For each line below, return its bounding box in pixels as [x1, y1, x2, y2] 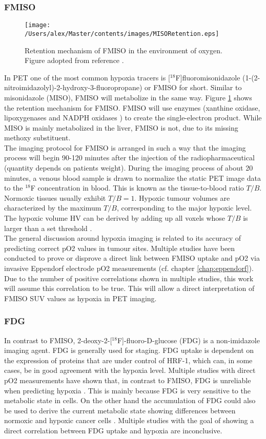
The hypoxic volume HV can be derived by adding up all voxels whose [4, 213, 226, 223]
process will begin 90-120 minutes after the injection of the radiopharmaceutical [4, 152, 255, 163]
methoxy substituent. [4, 132, 71, 143]
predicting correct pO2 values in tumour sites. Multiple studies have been [4, 242, 235, 253]
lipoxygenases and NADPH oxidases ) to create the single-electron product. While [4, 112, 262, 123]
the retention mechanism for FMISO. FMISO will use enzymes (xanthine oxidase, [4, 102, 260, 113]
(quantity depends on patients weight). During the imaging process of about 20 [4, 162, 253, 173]
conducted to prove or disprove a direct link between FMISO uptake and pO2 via [4, 253, 260, 263]
